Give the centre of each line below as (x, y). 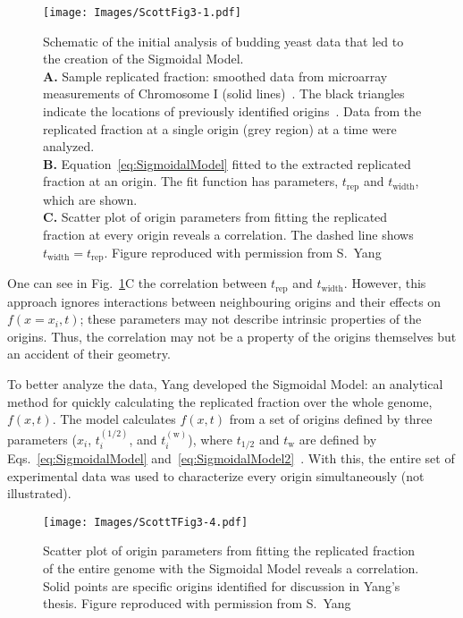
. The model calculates (114, 419)
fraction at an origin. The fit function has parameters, (191, 181)
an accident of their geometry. (89, 354)
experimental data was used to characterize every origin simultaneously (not (216, 475)
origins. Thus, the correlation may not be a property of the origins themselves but (232, 336)
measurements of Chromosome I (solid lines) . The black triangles (224, 93)
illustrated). (39, 493)
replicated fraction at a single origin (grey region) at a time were (220, 128)
